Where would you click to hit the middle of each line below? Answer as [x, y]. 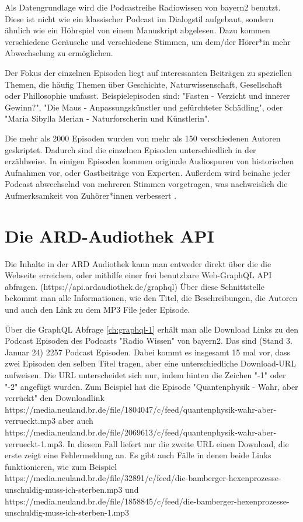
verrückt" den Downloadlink [55, 398]
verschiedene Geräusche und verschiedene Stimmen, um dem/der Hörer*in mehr [148, 41]
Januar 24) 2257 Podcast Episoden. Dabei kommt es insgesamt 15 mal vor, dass [148, 352]
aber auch [76, 421]
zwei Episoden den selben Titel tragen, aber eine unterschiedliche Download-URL [150, 363]
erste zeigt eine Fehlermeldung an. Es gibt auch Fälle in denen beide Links [138, 455]
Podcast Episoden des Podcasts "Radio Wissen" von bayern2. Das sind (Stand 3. [149, 340]
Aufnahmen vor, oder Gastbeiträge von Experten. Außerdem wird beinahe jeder [148, 172]
